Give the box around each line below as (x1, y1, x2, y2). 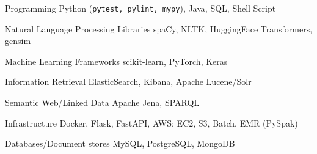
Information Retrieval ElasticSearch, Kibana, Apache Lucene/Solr (5, 75, 252, 88)
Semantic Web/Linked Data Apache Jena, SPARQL (5, 96, 200, 109)
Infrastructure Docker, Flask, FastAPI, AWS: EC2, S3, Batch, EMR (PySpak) (5, 116, 298, 129)
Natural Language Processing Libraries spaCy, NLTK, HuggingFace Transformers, (5, 22, 313, 35)
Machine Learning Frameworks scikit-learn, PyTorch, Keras (5, 54, 228, 67)
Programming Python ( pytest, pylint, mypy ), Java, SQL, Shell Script (5, 2, 276, 14)
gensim (5, 34, 31, 47)
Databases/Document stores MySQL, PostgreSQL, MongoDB (5, 137, 235, 150)
